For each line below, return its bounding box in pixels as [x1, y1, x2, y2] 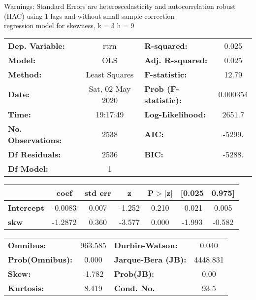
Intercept [8, 201, 44, 213]
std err [84, 187, 111, 198]
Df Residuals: [8, 148, 61, 160]
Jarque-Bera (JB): [114, 253, 187, 265]
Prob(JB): [114, 267, 155, 279]
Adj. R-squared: [144, 54, 208, 66]
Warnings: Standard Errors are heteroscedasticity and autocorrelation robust [4, 1, 236, 11]
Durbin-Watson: [114, 239, 178, 251]
